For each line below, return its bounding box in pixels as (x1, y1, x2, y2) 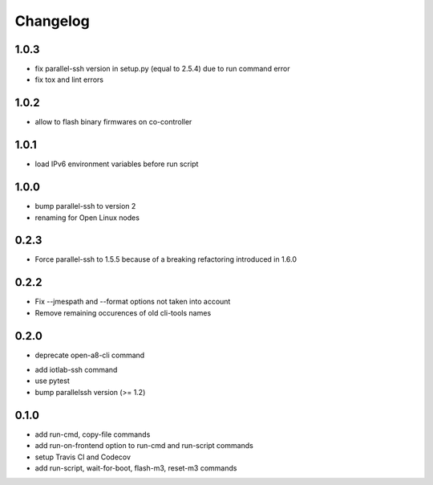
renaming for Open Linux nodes (34, 213, 140, 222)
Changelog (14, 12, 90, 30)
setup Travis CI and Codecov (34, 452, 132, 462)
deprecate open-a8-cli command (34, 350, 145, 360)
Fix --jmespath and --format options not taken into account (34, 297, 231, 307)
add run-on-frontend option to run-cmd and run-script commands (34, 441, 254, 450)
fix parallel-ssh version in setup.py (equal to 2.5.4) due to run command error (34, 64, 290, 74)
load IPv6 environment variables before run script (34, 159, 199, 169)
